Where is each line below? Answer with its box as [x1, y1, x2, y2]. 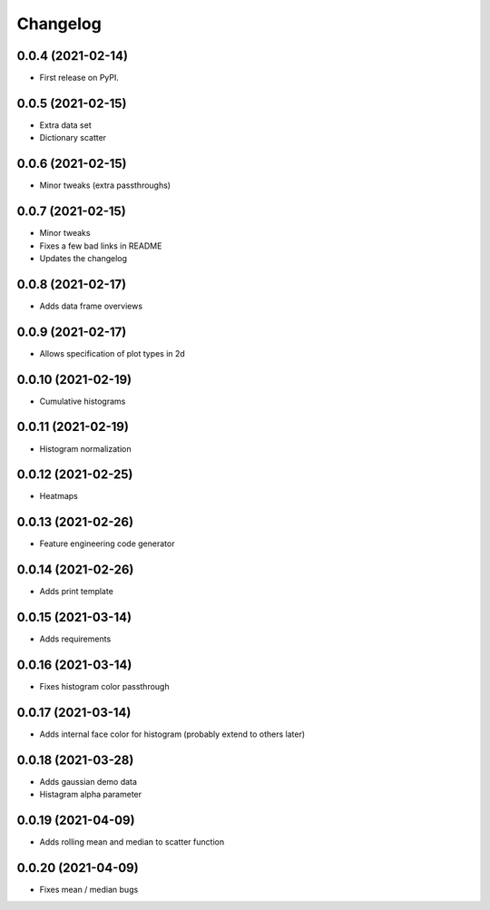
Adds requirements [39, 633, 112, 644]
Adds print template [39, 586, 113, 597]
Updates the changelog [39, 252, 127, 263]
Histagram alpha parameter [39, 789, 142, 800]
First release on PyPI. [39, 73, 120, 83]
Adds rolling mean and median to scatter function [39, 837, 225, 847]
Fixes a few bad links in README [39, 240, 162, 251]
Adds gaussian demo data [39, 776, 138, 787]
